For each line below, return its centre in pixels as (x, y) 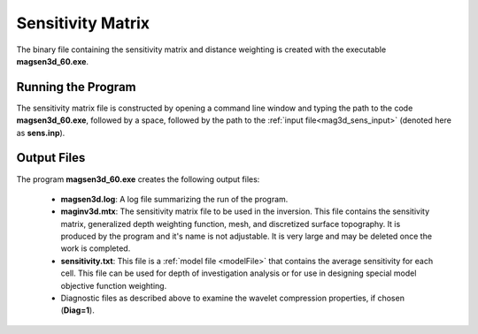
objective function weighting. (114, 285)
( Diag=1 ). (77, 310)
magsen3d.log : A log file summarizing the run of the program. (174, 199)
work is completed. (96, 248)
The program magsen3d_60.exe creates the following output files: (138, 179)
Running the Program (76, 87)
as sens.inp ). (41, 133)
